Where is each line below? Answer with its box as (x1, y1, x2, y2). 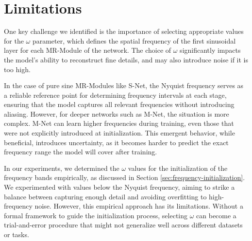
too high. (4, 64, 31, 74)
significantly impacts (180, 45, 241, 55)
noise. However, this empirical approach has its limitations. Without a (34, 201, 243, 211)
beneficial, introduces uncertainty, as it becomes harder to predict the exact (4, 137, 229, 147)
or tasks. (4, 229, 29, 239)
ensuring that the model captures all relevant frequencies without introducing (4, 99, 235, 109)
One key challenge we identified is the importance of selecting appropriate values (4, 26, 244, 36)
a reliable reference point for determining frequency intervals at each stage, (4, 90, 227, 100)
